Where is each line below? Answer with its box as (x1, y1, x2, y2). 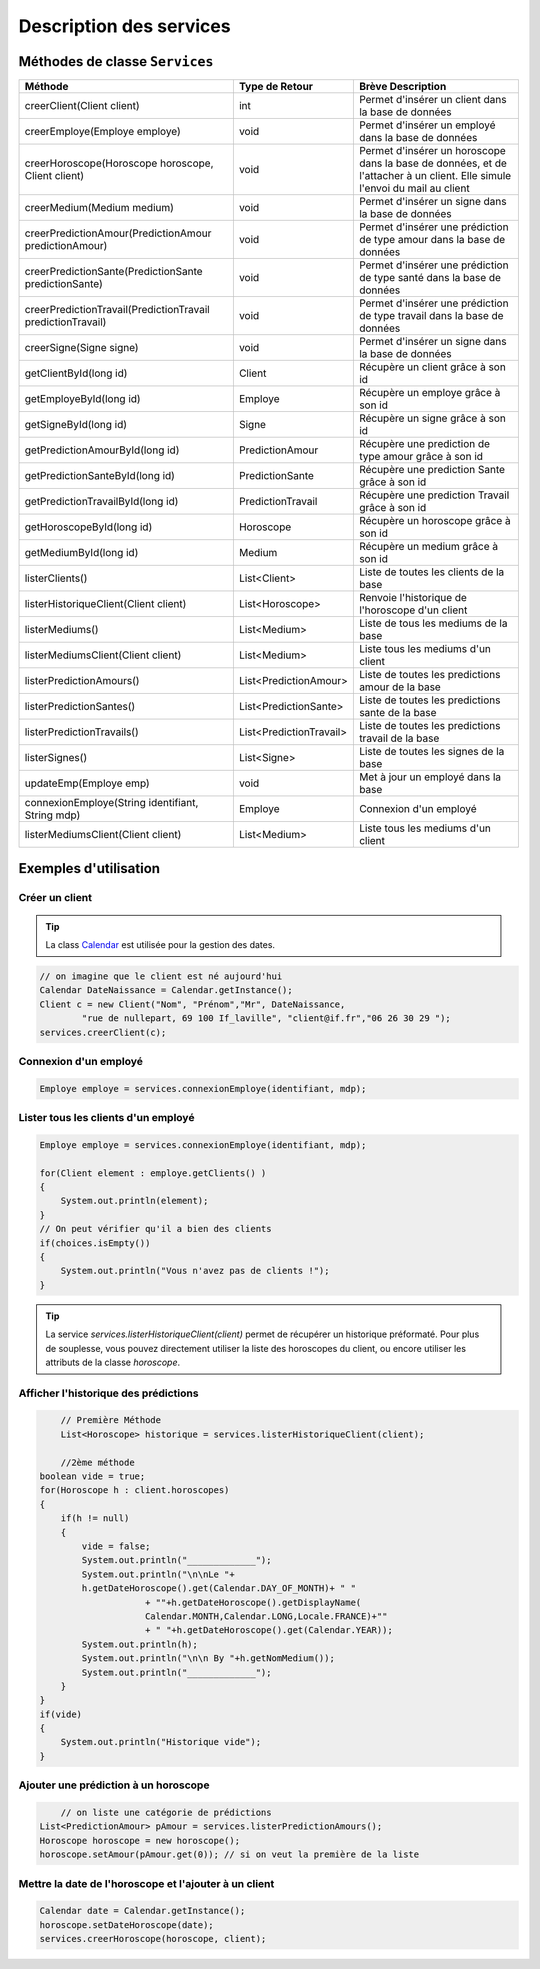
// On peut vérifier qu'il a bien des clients (39, 1223, 272, 1235)
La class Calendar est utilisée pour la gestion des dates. (45, 939, 275, 951)
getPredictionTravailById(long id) (24, 495, 179, 509)
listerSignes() (24, 751, 88, 765)
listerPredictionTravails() (24, 725, 139, 739)
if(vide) (39, 1708, 83, 1720)
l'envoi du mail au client (358, 181, 470, 195)
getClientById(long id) (24, 366, 128, 380)
